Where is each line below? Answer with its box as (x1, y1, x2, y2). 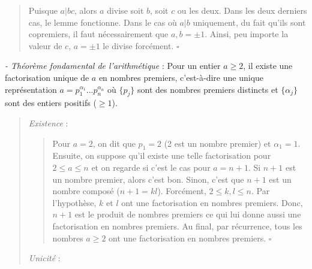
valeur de (28, 39, 62, 52)
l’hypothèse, (52, 196, 97, 208)
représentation (5, 83, 57, 95)
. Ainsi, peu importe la (205, 28, 289, 40)
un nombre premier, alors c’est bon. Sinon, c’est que (52, 173, 244, 185)
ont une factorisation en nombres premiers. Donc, (121, 196, 303, 208)
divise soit (107, 4, 144, 16)
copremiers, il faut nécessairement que (28, 28, 169, 40)
